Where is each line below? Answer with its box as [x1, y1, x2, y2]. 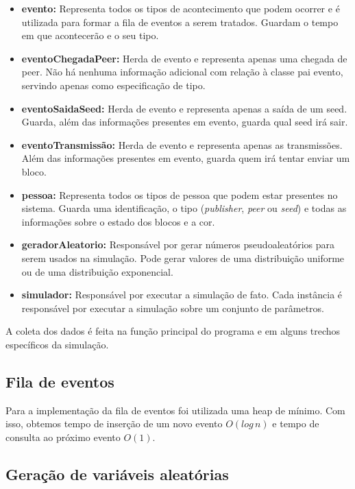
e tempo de [272, 416, 319, 431]
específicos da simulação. [5, 337, 109, 351]
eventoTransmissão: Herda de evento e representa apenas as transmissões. [21, 137, 343, 152]
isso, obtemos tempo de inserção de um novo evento [5, 416, 223, 431]
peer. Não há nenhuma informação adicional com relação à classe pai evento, [21, 64, 343, 79]
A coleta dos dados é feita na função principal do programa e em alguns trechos [5, 324, 341, 338]
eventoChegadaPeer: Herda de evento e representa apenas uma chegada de [21, 51, 347, 65]
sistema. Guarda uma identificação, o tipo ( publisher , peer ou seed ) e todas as [21, 201, 347, 215]
